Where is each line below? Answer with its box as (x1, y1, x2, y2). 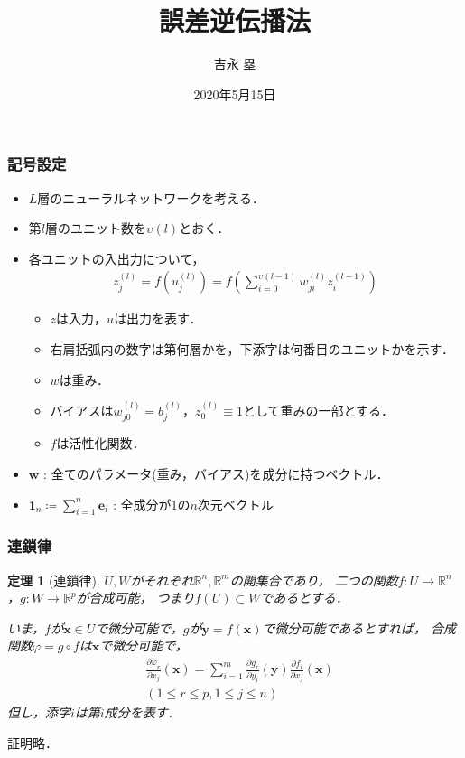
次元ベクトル (197, 494, 274, 513)
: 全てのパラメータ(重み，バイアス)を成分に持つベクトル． (43, 464, 389, 483)
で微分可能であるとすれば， (262, 618, 426, 637)
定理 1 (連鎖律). (7, 570, 100, 589)
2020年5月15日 (193, 84, 276, 103)
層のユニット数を (44, 219, 146, 238)
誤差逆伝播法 (158, 2, 311, 39)
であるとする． (260, 588, 349, 607)
